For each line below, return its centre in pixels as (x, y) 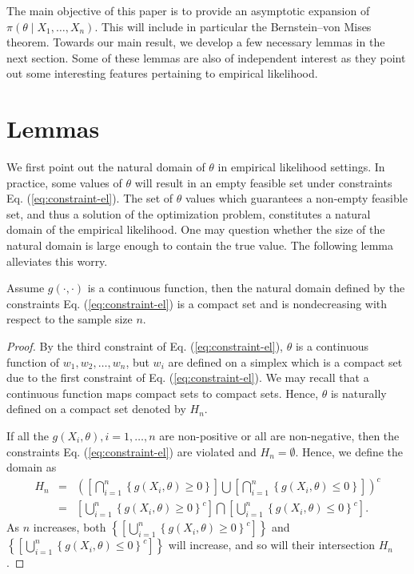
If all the (28, 436)
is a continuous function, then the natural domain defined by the (246, 288)
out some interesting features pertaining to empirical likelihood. (162, 73)
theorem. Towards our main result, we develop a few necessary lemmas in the (196, 42)
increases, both (70, 527)
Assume (26, 288)
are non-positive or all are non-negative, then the (279, 436)
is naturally (358, 393)
